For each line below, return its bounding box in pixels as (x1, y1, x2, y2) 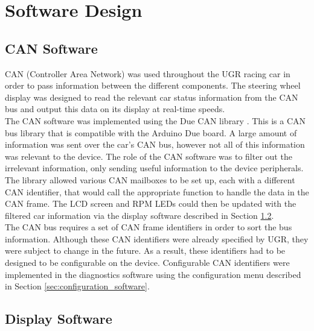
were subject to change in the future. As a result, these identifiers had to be (5, 244, 286, 257)
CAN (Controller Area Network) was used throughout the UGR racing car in (5, 67, 290, 80)
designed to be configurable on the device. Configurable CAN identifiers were (5, 256, 290, 269)
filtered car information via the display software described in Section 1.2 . (5, 209, 274, 221)
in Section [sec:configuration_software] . (5, 280, 150, 292)
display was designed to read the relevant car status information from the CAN (5, 90, 298, 103)
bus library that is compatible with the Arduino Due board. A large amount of (5, 126, 297, 139)
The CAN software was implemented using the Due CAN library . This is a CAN (5, 114, 306, 127)
